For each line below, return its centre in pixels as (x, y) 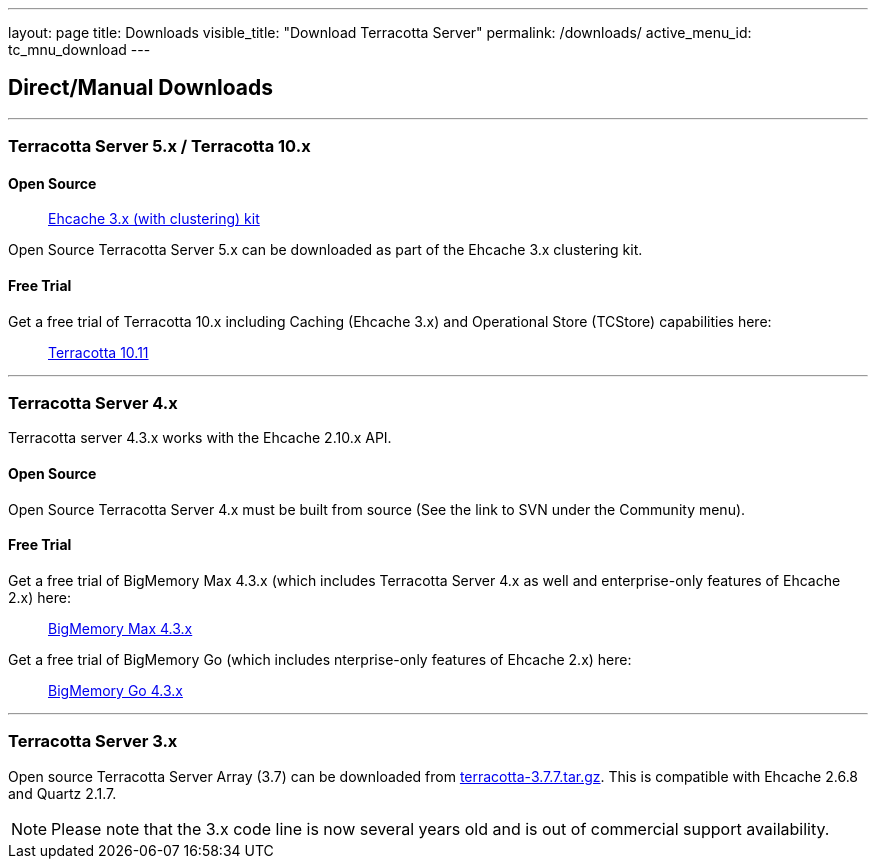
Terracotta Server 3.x (93, 741)
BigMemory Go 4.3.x (115, 690)
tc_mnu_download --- (79, 49)
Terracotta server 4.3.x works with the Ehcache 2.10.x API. (200, 438)
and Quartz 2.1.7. (62, 793)
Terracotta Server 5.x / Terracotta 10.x (159, 146)
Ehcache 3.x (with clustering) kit (154, 219)
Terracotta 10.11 (98, 352)
